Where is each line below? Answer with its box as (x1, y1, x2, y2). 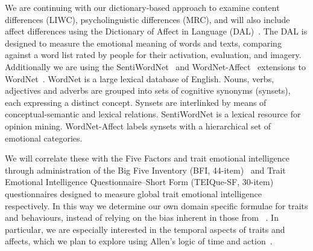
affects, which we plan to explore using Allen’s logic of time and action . (5, 235, 273, 247)
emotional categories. (5, 131, 83, 144)
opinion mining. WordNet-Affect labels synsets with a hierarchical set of (5, 119, 271, 132)
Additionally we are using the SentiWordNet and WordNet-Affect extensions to (5, 60, 306, 73)
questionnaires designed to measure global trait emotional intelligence (5, 187, 262, 200)
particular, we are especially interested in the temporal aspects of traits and (5, 223, 285, 235)
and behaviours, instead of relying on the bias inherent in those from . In (5, 211, 279, 224)
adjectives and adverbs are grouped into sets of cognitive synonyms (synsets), (5, 84, 291, 97)
